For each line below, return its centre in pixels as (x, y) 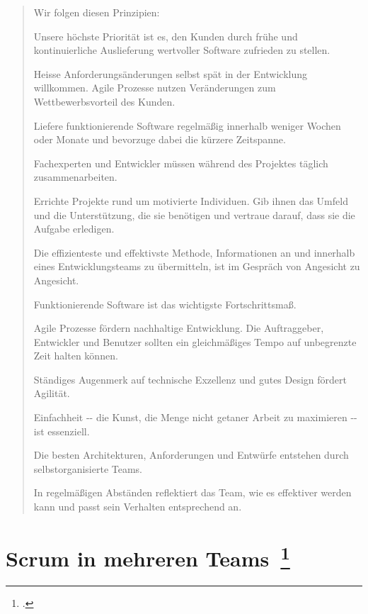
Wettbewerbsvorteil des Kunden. (104, 101)
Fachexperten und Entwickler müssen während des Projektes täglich (181, 163)
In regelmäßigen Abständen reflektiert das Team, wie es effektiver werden (192, 492)
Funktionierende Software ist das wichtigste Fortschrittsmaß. (165, 304)
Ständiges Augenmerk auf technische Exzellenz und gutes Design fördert (190, 379)
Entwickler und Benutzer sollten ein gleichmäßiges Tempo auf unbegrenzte (195, 341)
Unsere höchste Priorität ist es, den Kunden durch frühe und (166, 36)
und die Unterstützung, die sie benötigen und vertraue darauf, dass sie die (194, 214)
